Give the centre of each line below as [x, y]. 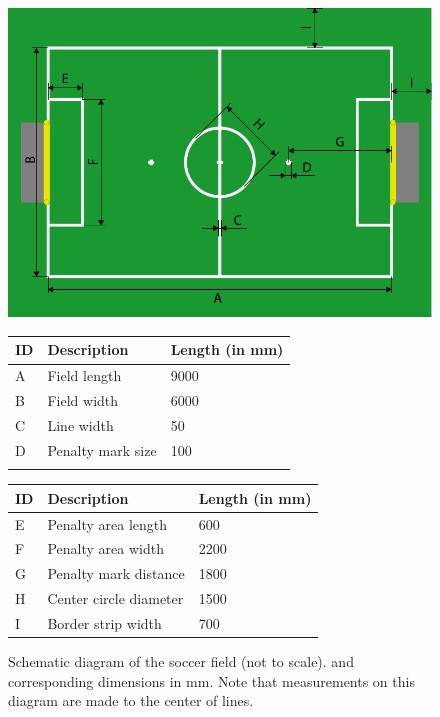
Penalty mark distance [116, 573]
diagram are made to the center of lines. [131, 700]
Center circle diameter [115, 598]
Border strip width [104, 622]
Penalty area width [105, 548]
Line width [80, 425]
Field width [83, 400]
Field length [84, 375]
